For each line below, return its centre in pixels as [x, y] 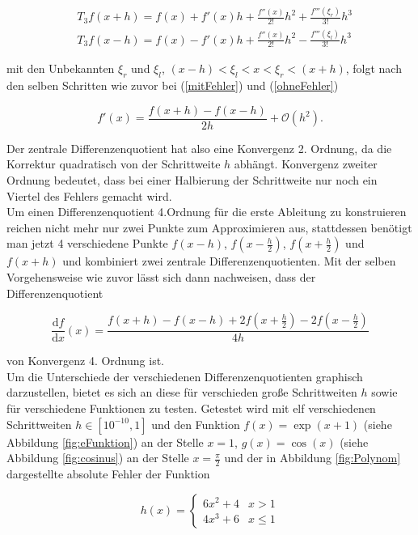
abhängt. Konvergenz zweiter [306, 164]
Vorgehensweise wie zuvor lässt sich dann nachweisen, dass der [161, 276]
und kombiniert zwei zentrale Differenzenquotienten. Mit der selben [229, 261]
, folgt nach [374, 68]
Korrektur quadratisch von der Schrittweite [114, 164]
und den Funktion [196, 424]
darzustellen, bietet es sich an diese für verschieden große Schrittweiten [182, 392]
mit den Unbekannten [61, 68]
